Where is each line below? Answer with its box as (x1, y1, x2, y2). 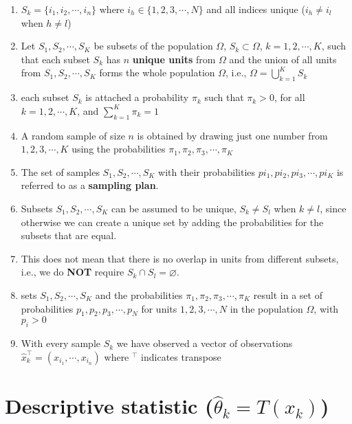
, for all (274, 90, 305, 104)
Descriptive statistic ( (5, 391, 214, 419)
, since (320, 201, 346, 215)
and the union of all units (229, 52, 337, 66)
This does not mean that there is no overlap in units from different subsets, (21, 251, 339, 265)
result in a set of (253, 287, 322, 302)
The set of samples (21, 164, 100, 179)
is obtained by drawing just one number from (137, 128, 328, 142)
